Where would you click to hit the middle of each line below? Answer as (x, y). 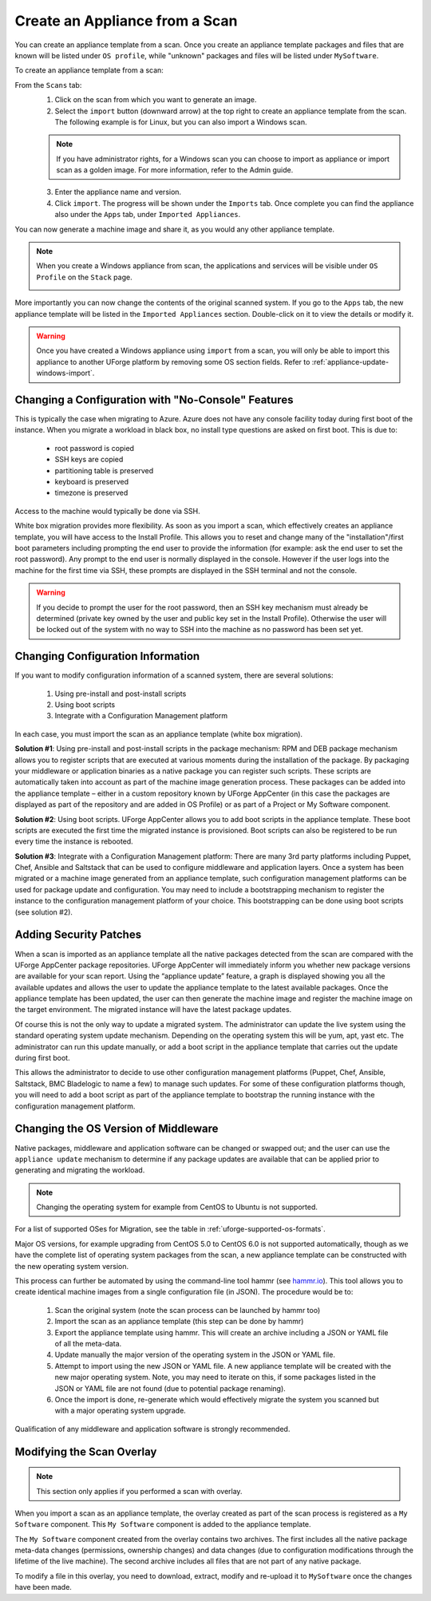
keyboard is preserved (92, 482)
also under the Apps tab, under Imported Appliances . (148, 215)
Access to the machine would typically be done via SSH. (108, 511)
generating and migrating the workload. (80, 1170)
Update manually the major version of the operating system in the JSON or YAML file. (195, 1355)
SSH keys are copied (89, 460)
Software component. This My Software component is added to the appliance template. (163, 1524)
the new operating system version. (72, 1266)
